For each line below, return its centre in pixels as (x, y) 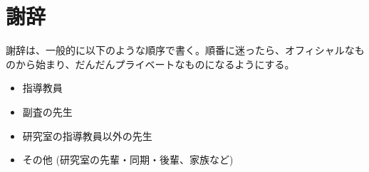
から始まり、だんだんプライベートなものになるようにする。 (155, 64)
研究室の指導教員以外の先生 (87, 135)
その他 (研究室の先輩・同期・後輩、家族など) (128, 160)
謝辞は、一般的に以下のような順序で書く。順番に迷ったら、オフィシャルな (180, 50)
